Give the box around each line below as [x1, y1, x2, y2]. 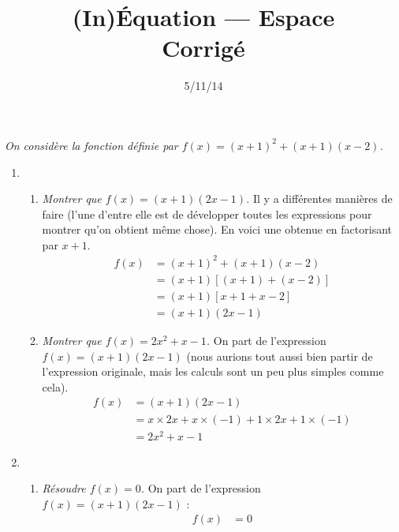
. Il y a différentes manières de [246, 190, 393, 207]
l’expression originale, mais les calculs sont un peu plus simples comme [42, 363, 384, 380]
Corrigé [162, 32, 245, 64]
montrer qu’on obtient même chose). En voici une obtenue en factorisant [42, 221, 392, 238]
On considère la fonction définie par [5, 137, 178, 153]
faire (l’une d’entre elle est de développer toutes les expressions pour [42, 205, 372, 222]
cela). [42, 378, 69, 395]
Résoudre [42, 480, 86, 496]
